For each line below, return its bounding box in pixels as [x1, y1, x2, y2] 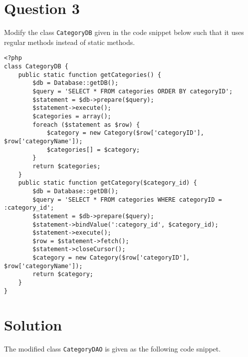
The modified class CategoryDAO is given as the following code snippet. [4, 343, 221, 354]
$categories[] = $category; [46, 146, 140, 153]
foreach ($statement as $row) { [32, 121, 140, 128]
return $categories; [32, 162, 101, 170]
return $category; [32, 271, 93, 278]
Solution [4, 314, 62, 335]
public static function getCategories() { [18, 71, 161, 78]
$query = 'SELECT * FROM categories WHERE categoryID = [32, 196, 222, 203]
